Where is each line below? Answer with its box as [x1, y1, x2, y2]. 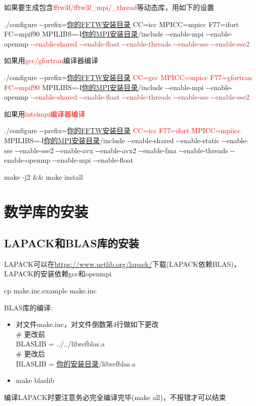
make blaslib [16, 375, 55, 385]
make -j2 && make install [4, 171, 83, 182]
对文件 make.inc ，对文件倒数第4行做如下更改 [16, 319, 159, 329]
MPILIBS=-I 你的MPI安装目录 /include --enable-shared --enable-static [4, 135, 219, 145]
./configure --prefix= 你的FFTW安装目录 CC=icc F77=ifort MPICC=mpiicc [4, 125, 241, 136]
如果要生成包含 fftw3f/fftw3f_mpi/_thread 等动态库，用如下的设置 [4, 2, 214, 12]
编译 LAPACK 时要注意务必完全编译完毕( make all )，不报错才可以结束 [4, 391, 226, 402]
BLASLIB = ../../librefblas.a [16, 338, 105, 349]
